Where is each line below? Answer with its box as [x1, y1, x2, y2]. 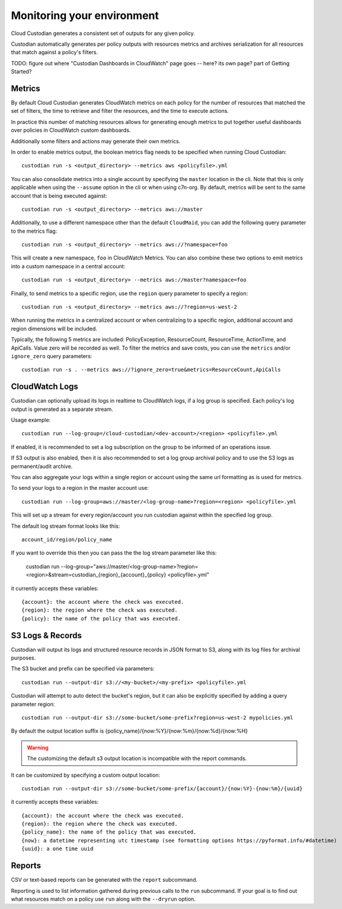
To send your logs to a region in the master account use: [11, 484, 149, 492]
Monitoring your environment [11, 9, 159, 22]
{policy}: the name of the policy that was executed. [21, 615, 181, 622]
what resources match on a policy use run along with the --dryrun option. [11, 895, 196, 902]
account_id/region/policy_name [21, 536, 113, 543]
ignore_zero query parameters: [11, 353, 92, 359]
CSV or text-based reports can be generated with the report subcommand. [11, 876, 198, 883]
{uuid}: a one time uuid [21, 845, 94, 852]
